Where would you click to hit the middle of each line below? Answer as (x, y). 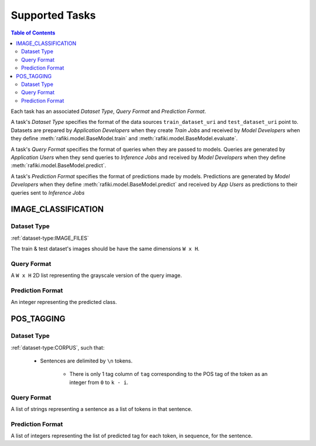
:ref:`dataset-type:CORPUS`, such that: (58, 347)
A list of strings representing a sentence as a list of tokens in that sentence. (102, 409)
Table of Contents (33, 33)
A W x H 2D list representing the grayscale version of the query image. (97, 275)
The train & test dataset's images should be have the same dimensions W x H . (105, 249)
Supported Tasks (53, 15)
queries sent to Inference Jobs (48, 192)
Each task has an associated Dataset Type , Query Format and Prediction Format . (109, 112)
